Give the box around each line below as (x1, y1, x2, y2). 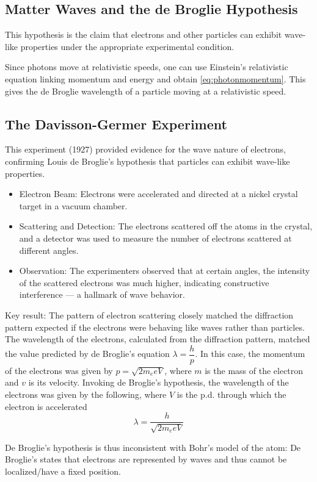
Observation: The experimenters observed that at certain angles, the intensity (19, 264, 310, 277)
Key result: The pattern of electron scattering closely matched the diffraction (5, 308, 294, 321)
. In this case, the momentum (195, 347, 305, 360)
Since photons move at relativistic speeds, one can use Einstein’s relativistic (5, 60, 288, 73)
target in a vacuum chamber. (19, 199, 128, 212)
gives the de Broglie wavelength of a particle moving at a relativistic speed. (5, 84, 286, 97)
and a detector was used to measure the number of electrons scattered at (19, 231, 292, 244)
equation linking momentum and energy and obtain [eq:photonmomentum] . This (5, 72, 306, 85)
